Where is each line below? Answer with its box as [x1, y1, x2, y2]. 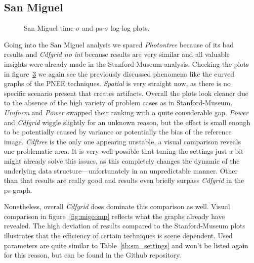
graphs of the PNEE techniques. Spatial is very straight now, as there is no [4, 78, 231, 88]
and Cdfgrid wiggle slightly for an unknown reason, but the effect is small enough [4, 117, 251, 127]
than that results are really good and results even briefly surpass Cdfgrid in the [4, 175, 244, 185]
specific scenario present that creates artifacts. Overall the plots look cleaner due [4, 88, 249, 98]
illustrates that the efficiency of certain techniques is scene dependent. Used [4, 230, 233, 241]
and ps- [82, 23, 105, 33]
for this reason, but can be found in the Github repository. [4, 250, 181, 260]
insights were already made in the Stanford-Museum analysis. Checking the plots [4, 58, 249, 69]
